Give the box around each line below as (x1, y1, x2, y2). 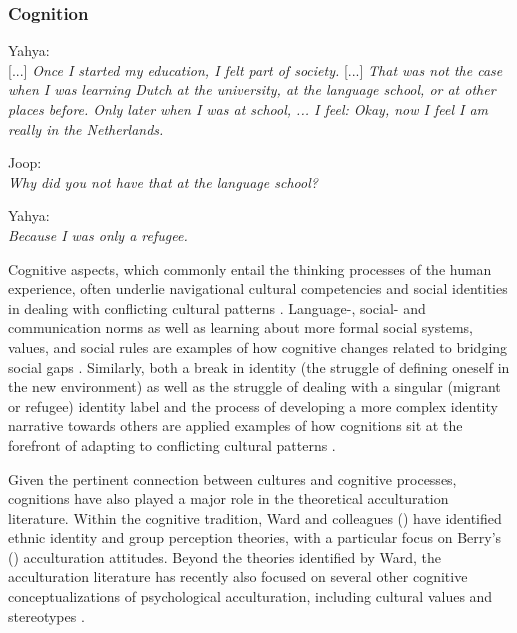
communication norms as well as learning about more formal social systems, (8, 317, 473, 338)
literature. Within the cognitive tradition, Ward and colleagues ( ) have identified (8, 507, 502, 528)
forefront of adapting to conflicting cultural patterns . (8, 434, 336, 455)
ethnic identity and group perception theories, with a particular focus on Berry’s (8, 527, 502, 548)
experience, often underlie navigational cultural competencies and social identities (8, 278, 508, 299)
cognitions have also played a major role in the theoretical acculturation (8, 488, 449, 509)
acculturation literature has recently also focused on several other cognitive (8, 566, 468, 587)
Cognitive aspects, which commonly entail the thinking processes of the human (8, 258, 492, 279)
